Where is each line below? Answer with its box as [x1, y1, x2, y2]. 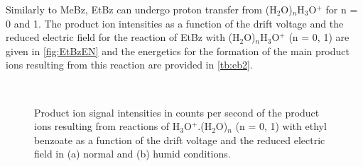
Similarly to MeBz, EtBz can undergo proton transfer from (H [6, 2, 277, 16]
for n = [325, 2, 358, 16]
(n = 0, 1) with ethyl [235, 119, 327, 134]
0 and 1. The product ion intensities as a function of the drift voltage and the [6, 16, 344, 30]
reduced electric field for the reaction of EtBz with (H [6, 30, 240, 45]
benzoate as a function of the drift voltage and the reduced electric [34, 132, 325, 147]
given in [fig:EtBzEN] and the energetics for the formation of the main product [6, 43, 350, 58]
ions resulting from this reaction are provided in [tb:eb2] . [6, 57, 253, 72]
